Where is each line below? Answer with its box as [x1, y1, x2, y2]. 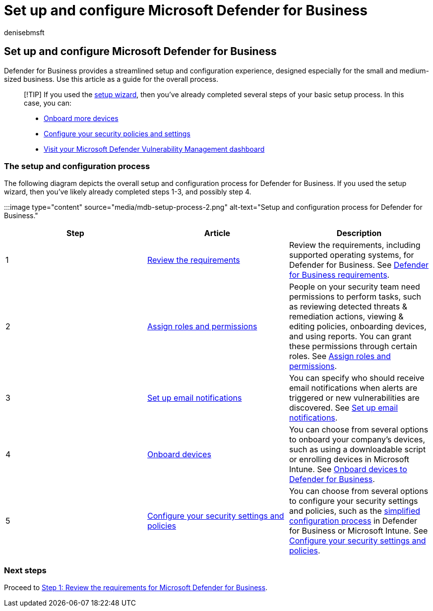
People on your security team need [289, 282, 420, 292]
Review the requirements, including [289, 240, 421, 250]
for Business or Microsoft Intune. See [289, 526, 428, 536]
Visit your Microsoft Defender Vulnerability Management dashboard [44, 144, 265, 153]
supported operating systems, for [289, 250, 414, 260]
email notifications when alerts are [289, 383, 418, 393]
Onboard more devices [44, 114, 119, 122]
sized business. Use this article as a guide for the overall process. [4, 74, 219, 83]
